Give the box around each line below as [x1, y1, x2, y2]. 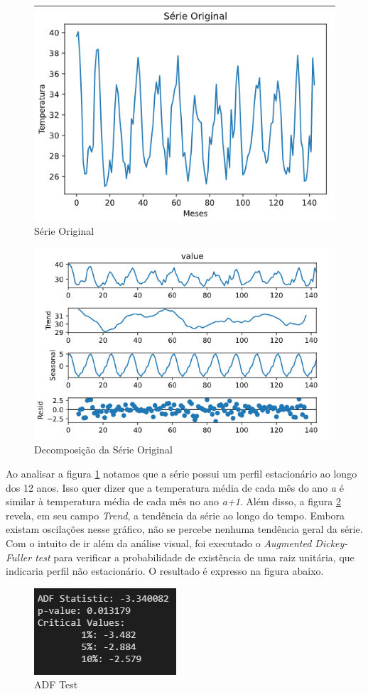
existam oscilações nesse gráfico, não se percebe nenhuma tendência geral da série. [6, 522, 363, 536]
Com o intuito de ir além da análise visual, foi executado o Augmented [6, 536, 312, 551]
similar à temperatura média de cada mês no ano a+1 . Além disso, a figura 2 [6, 494, 341, 509]
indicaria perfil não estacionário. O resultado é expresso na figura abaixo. [6, 563, 324, 578]
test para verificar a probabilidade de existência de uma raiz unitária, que [35, 549, 355, 564]
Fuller [6, 549, 32, 564]
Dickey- [315, 536, 348, 551]
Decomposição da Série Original [34, 442, 173, 457]
